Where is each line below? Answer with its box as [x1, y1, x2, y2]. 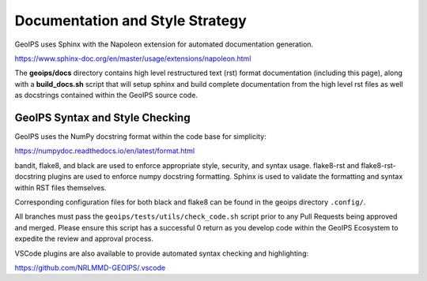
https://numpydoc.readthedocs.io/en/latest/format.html [14, 146, 195, 155]
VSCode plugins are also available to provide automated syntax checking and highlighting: [14, 249, 309, 258]
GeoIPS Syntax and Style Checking [14, 111, 191, 124]
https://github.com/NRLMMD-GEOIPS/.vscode [14, 263, 166, 272]
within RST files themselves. [14, 182, 107, 193]
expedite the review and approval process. [14, 234, 153, 244]
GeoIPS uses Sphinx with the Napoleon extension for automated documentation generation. [14, 39, 314, 49]
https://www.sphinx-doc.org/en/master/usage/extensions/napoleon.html [14, 54, 251, 63]
